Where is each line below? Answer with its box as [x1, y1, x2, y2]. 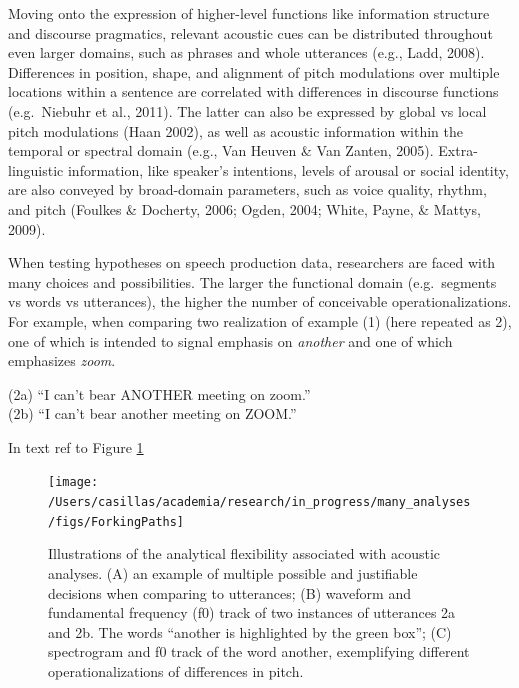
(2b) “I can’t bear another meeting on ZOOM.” [8, 403, 297, 424]
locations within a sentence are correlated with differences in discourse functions [8, 81, 499, 102]
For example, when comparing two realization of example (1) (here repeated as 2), [8, 310, 512, 331]
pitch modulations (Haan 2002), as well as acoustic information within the [8, 120, 463, 141]
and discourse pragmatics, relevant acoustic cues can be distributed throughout [8, 22, 493, 43]
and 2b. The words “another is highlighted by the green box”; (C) [48, 621, 452, 642]
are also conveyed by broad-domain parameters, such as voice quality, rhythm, [8, 179, 487, 200]
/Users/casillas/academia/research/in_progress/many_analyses [48, 495, 471, 510]
